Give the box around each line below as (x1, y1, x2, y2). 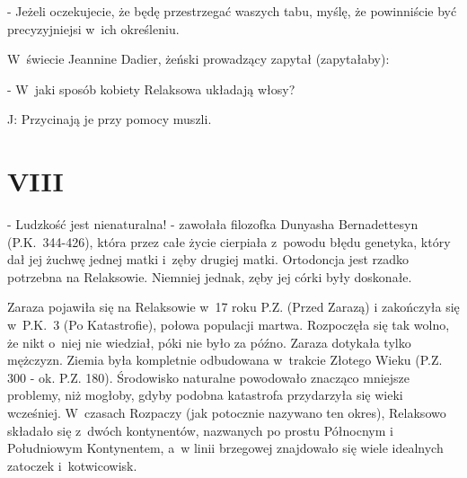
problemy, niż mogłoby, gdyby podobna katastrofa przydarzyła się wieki (7, 385, 403, 404)
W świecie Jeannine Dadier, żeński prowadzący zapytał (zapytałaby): (7, 49, 390, 68)
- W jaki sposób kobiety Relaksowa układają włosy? (7, 79, 295, 98)
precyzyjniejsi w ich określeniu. (7, 19, 180, 38)
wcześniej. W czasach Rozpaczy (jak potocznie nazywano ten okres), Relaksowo (7, 403, 446, 422)
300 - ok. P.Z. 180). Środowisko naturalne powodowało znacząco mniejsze (7, 367, 410, 386)
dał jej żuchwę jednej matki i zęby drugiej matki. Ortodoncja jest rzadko (7, 250, 410, 269)
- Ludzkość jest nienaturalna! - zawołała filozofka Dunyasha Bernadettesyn (7, 215, 419, 234)
